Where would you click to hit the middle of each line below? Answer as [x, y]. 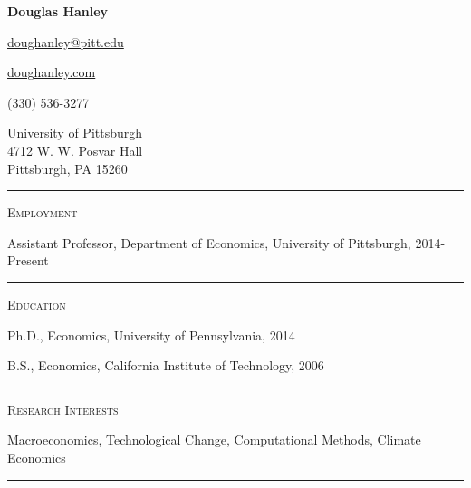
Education [37, 304]
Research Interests [63, 409]
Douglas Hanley [58, 11]
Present [28, 260]
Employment [43, 212]
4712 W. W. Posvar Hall [75, 150]
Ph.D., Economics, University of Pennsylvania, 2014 [151, 335]
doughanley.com [52, 72]
